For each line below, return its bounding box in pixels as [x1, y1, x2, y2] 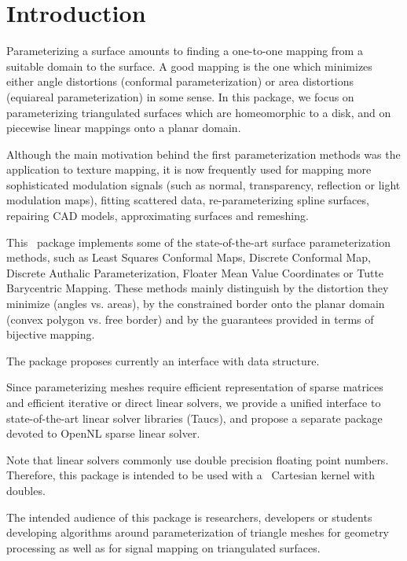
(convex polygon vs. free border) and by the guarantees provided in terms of [6, 310, 374, 327]
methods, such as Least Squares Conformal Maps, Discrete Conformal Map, [6, 249, 371, 266]
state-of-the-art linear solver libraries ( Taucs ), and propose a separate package [6, 409, 383, 426]
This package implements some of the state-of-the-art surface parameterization [6, 233, 390, 250]
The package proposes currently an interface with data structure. [6, 352, 320, 368]
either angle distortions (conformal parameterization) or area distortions [6, 73, 354, 90]
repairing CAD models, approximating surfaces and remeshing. [6, 207, 309, 224]
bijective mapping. [6, 326, 95, 343]
